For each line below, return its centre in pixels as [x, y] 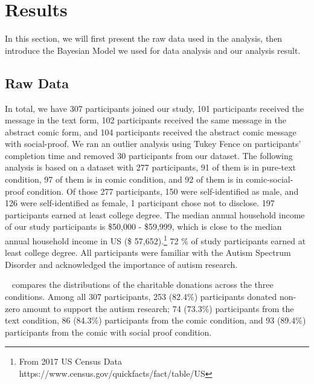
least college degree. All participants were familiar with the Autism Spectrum [148, 252]
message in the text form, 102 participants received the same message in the [146, 120]
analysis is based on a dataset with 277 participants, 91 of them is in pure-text [151, 167]
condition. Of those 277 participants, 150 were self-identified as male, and [163, 191]
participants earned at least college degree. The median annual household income [155, 214]
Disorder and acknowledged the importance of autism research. [121, 264]
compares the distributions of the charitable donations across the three [143, 285]
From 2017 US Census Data [70, 361]
